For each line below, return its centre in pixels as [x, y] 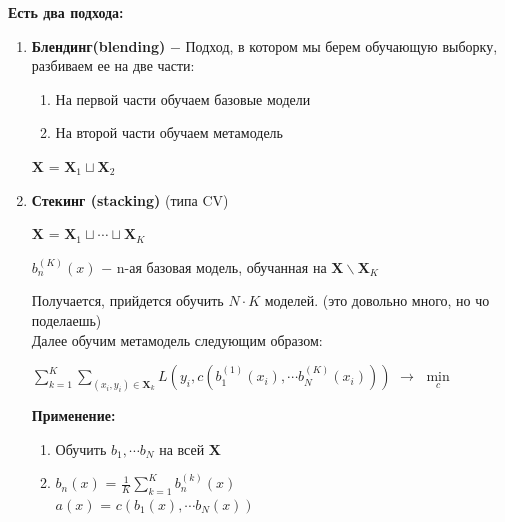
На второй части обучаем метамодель [169, 132]
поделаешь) [66, 319]
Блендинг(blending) [98, 45]
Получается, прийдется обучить [127, 300]
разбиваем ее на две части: [113, 65]
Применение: [73, 414]
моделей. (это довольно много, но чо [377, 300]
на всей [182, 448]
